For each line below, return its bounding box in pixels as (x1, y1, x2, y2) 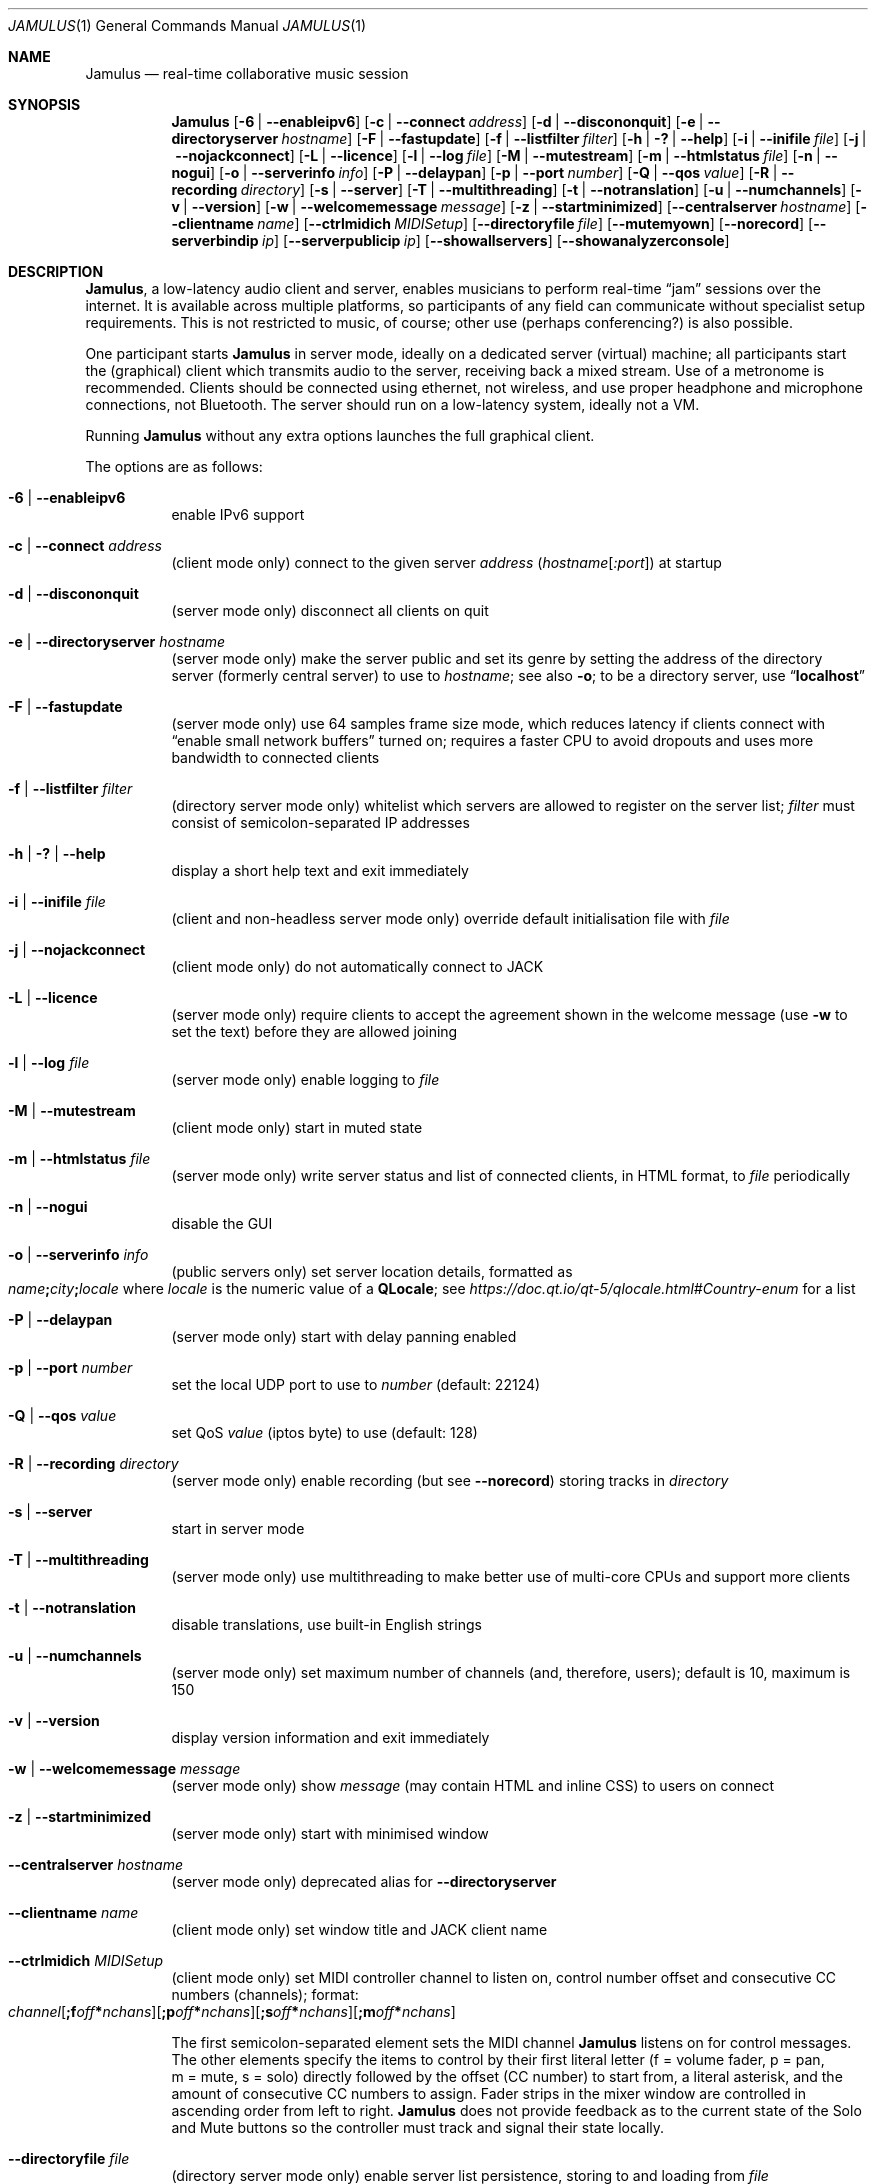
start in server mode (171, 1520, 305, 1537)
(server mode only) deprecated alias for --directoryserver (171, 1873, 557, 1890)
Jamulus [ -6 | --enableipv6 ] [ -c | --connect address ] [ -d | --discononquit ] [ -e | (171, 113, 704, 130)
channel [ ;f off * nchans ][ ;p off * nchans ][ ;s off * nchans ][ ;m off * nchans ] (8, 2003, 456, 2020)
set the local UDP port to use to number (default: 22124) (171, 1376, 541, 1393)
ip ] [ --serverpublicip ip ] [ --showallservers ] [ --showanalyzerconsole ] (262, 232, 730, 249)
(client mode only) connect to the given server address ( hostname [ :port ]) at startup (171, 554, 722, 571)
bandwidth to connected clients (171, 749, 380, 766)
